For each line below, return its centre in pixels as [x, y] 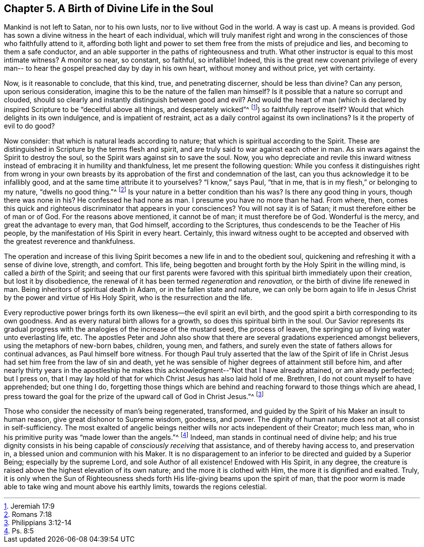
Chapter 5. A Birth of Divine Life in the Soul [109, 8]
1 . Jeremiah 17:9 [29, 506]
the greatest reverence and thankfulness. [69, 241]
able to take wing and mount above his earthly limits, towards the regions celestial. [136, 487]
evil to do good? [30, 126]
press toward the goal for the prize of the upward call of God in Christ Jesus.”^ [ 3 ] [134, 395]
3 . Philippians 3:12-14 [38, 523]
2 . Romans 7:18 [28, 515]
